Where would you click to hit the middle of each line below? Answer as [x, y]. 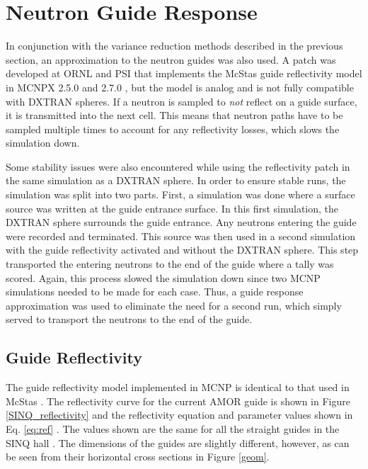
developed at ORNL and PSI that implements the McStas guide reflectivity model [184, 73]
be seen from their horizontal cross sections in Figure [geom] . [138, 457]
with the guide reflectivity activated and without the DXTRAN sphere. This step [182, 250]
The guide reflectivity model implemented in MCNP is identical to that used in [178, 387]
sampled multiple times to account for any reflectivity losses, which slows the [173, 129]
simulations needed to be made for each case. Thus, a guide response [155, 292]
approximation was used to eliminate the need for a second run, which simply [174, 305]
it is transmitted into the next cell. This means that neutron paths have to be [174, 115]
